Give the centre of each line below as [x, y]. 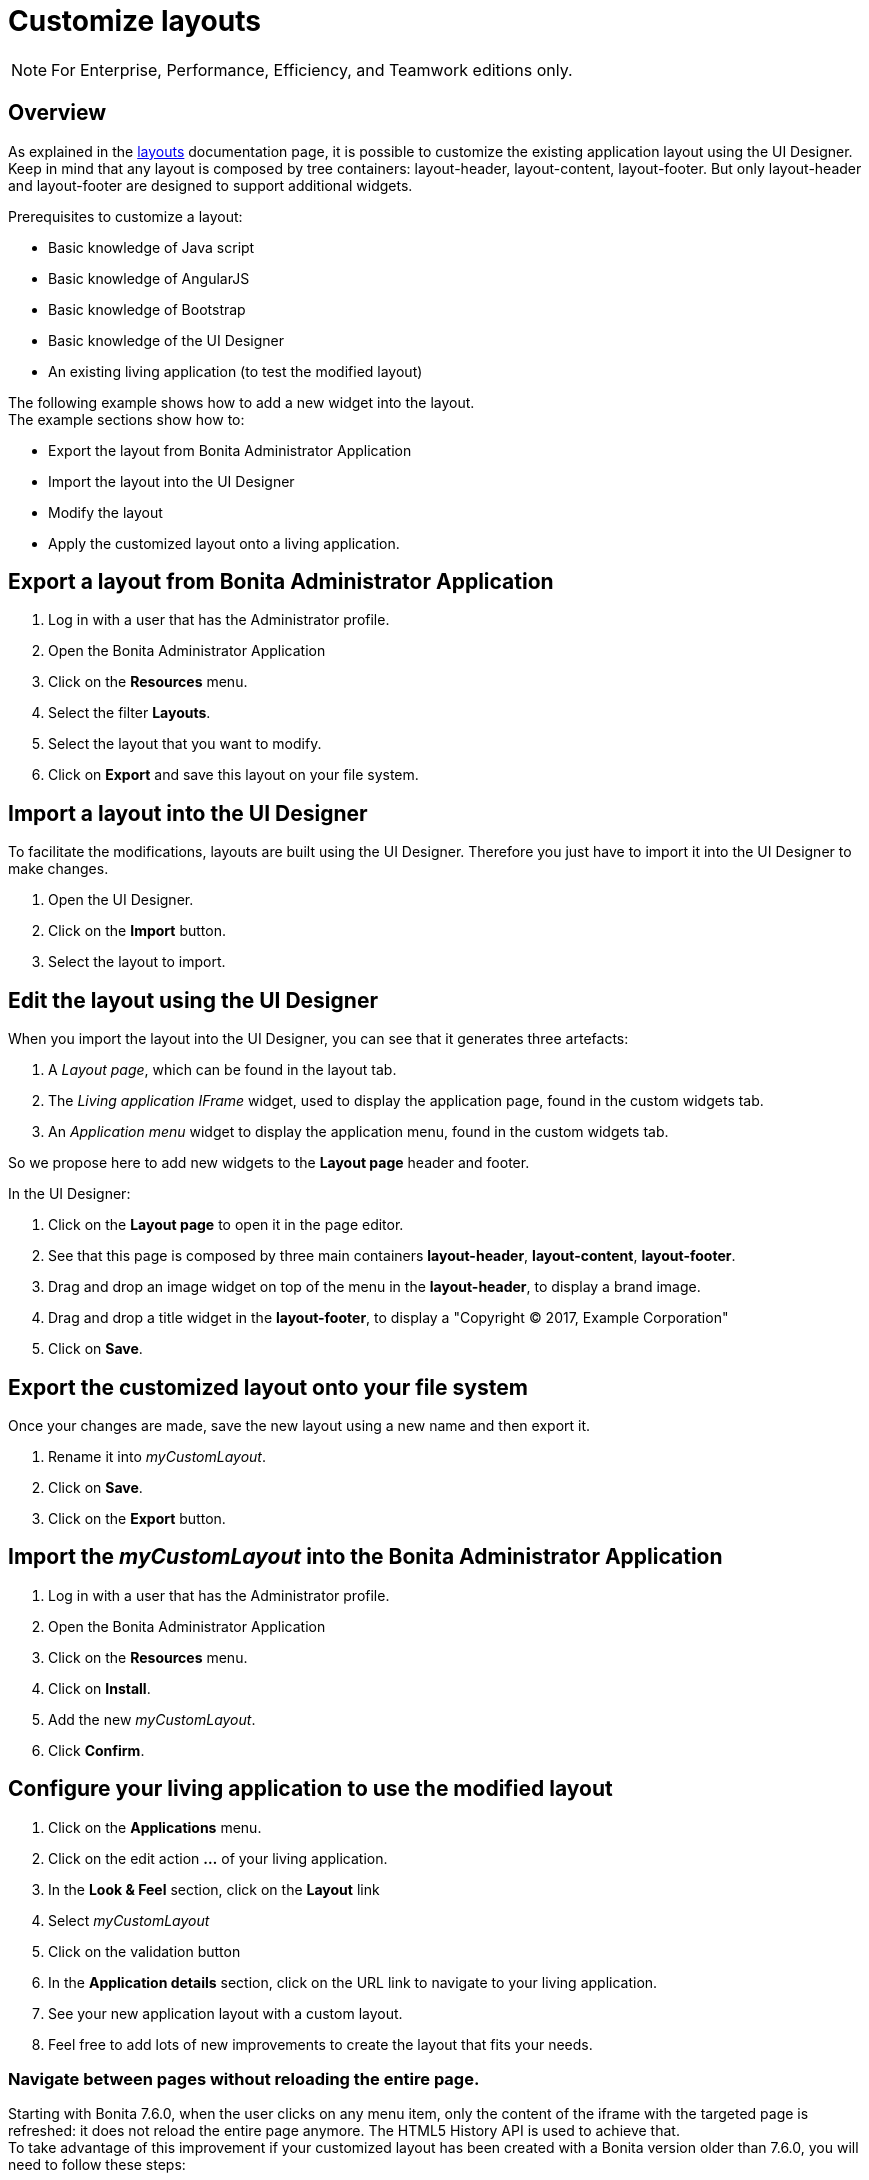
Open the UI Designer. [121, 900]
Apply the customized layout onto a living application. [224, 543]
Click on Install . [99, 1688]
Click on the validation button [144, 1951]
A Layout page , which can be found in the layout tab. [222, 1070]
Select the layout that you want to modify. [185, 744]
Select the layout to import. [137, 962]
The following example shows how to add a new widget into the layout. [241, 402]
